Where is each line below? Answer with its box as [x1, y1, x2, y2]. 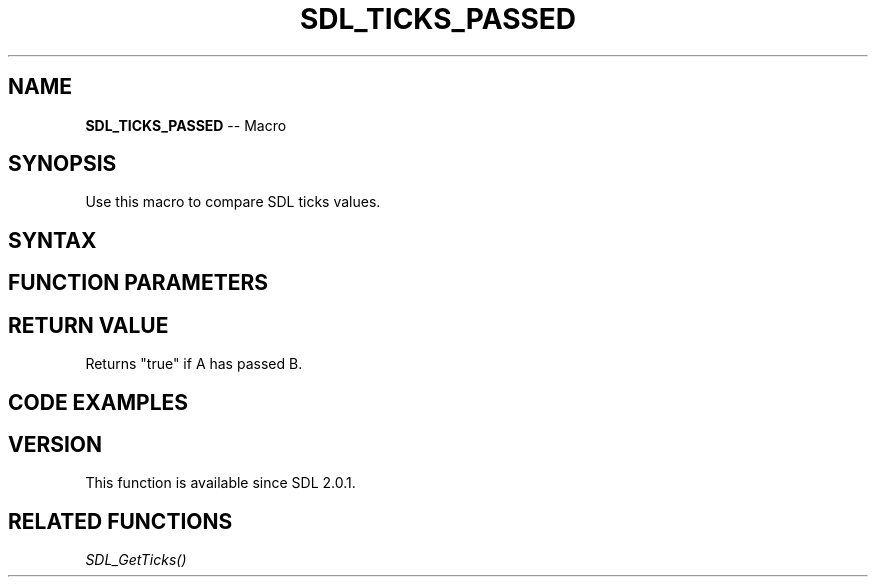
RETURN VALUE [8, 312, 169, 338]
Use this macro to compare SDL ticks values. [85, 193, 381, 211]
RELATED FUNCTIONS [8, 508, 233, 534]
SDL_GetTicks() [85, 551, 187, 569]
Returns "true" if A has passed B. [85, 355, 303, 373]
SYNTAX [8, 227, 97, 253]
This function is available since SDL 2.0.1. [85, 474, 356, 492]
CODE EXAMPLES [8, 389, 189, 415]
